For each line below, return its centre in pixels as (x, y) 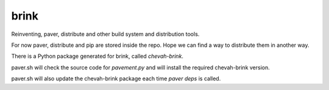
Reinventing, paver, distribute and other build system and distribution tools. (105, 34)
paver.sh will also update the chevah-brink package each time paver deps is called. (116, 78)
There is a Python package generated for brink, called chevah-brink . (97, 56)
